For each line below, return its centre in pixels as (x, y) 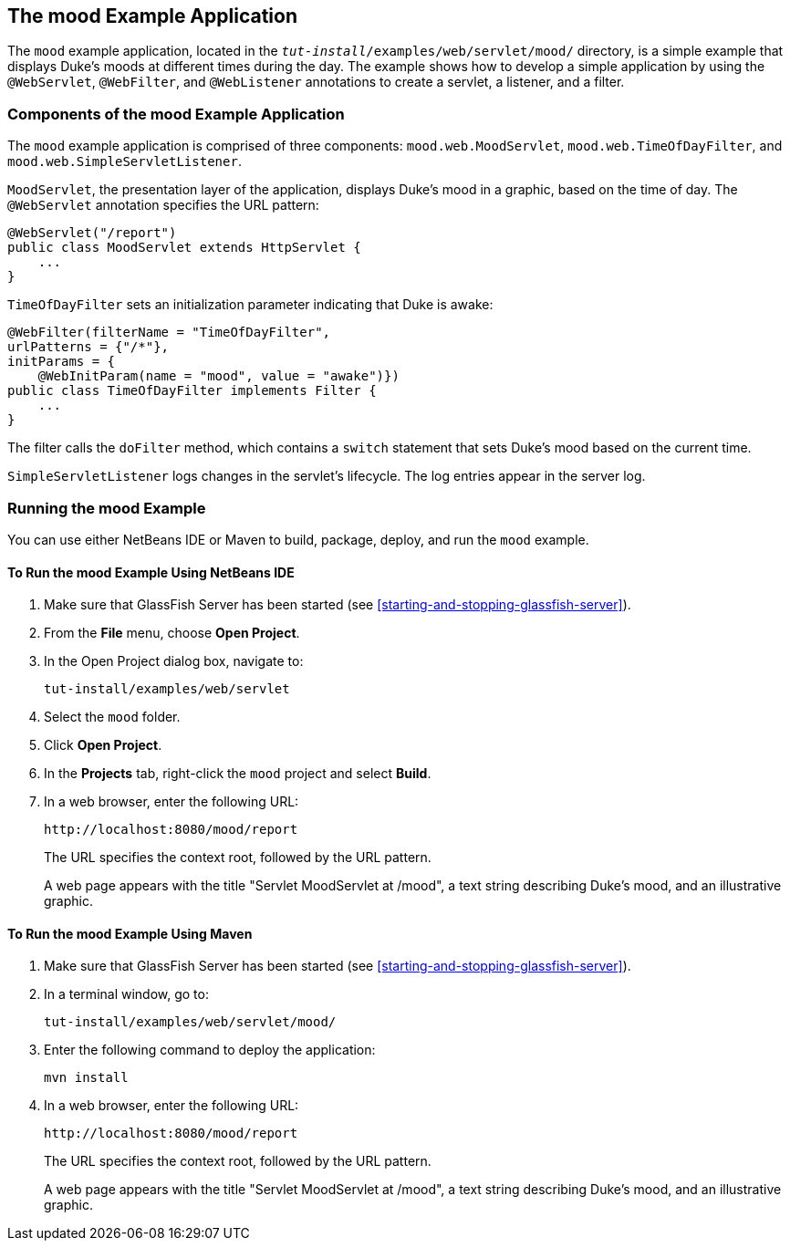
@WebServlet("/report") (92, 233)
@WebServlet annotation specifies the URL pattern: (163, 205)
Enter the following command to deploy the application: (210, 1050)
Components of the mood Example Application (176, 114)
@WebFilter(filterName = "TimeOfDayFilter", (169, 333)
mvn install (86, 1078)
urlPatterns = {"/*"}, (88, 347)
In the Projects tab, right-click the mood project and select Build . (238, 774)
